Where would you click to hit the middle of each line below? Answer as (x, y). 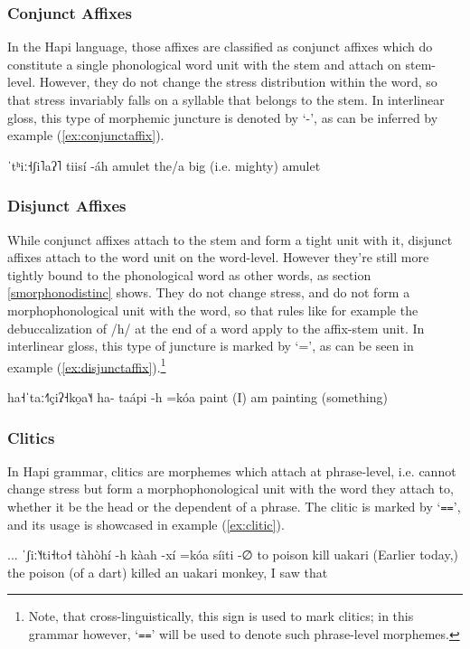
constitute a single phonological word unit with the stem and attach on (204, 64)
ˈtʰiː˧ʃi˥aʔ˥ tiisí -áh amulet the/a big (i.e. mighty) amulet (164, 165)
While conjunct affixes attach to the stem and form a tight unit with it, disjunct (230, 239)
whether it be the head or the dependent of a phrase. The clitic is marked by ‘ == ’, (234, 506)
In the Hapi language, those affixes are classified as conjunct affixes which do (220, 47)
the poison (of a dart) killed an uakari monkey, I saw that (168, 572)
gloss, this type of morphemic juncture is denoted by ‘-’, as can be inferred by (223, 117)
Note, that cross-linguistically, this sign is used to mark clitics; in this (221, 616)
